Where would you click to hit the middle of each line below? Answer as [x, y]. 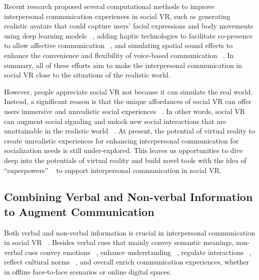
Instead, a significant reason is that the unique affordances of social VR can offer [128, 101]
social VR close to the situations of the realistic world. [87, 75]
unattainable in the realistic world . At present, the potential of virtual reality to [130, 131]
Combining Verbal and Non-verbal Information [128, 197]
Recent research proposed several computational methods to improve [109, 6]
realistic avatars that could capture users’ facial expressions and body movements [129, 26]
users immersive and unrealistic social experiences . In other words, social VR [125, 111]
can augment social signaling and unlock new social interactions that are [115, 121]
